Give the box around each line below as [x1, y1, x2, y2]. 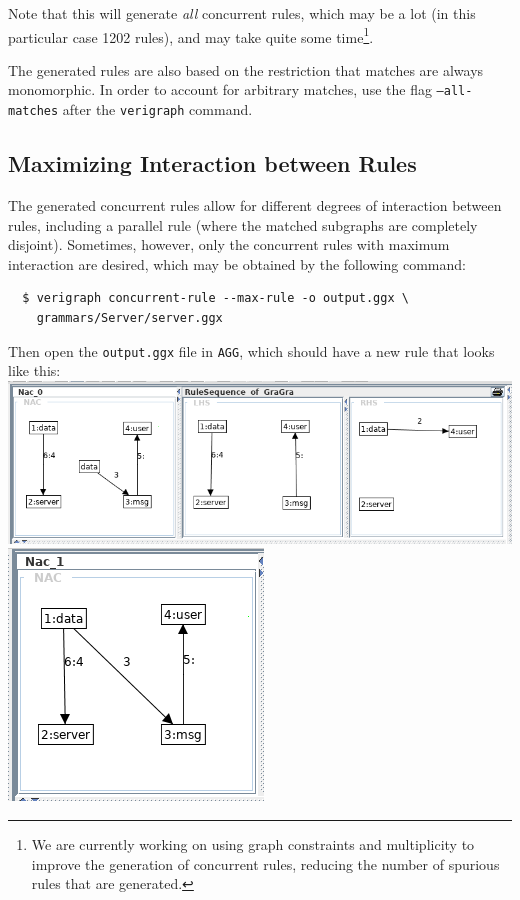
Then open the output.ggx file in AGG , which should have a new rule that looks [8, 340, 495, 361]
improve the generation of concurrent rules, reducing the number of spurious [31, 853, 500, 874]
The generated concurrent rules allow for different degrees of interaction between [8, 194, 502, 215]
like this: [8, 360, 61, 381]
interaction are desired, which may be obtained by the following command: [8, 253, 466, 274]
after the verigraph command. [62, 99, 253, 120]
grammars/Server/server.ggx [36, 310, 223, 325]
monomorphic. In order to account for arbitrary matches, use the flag [8, 79, 432, 100]
